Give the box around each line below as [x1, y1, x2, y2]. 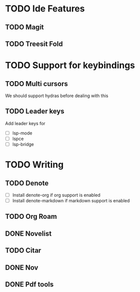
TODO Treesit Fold [5, 39, 63, 48]
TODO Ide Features [5, 3, 85, 14]
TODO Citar [5, 246, 41, 255]
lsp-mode [12, 130, 32, 136]
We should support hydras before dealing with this [5, 93, 108, 99]
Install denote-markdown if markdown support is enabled [12, 198, 130, 204]
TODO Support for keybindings [5, 60, 136, 71]
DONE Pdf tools [5, 280, 54, 289]
